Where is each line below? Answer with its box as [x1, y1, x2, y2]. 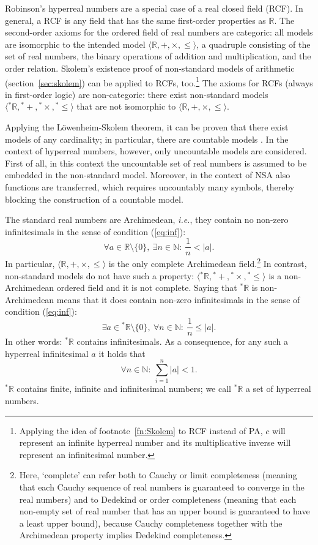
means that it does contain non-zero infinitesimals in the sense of [56, 293, 300, 306]
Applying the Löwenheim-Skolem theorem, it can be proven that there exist [5, 121, 289, 133]
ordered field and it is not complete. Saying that [56, 281, 237, 294]
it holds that [98, 347, 146, 359]
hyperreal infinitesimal [5, 347, 89, 359]
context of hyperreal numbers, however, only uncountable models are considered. [5, 145, 307, 157]
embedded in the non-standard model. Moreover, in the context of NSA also [5, 168, 290, 181]
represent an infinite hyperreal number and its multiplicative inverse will [19, 436, 291, 449]
